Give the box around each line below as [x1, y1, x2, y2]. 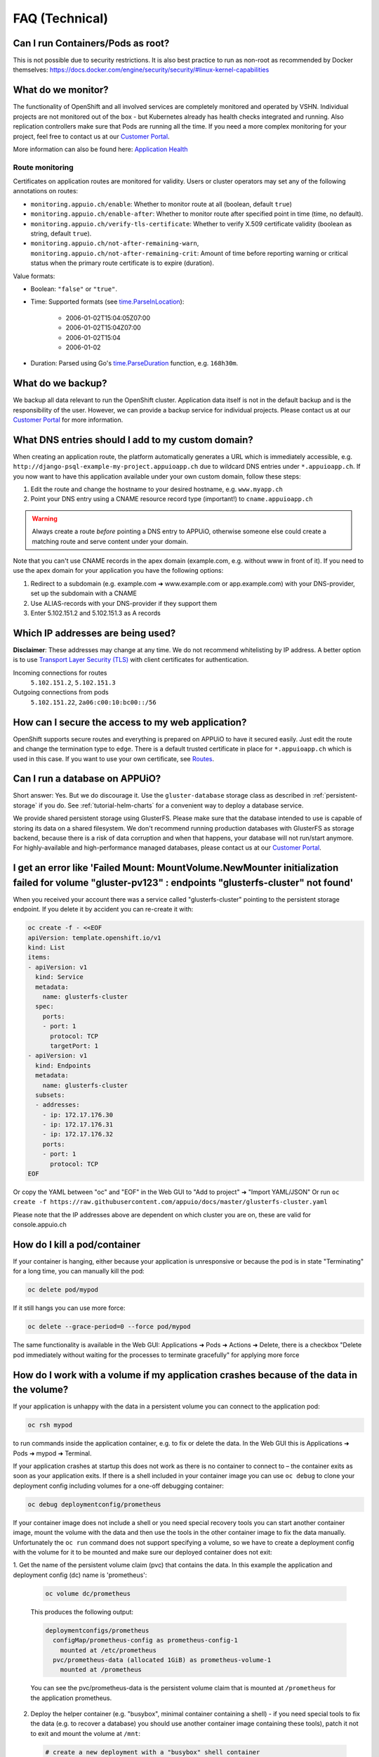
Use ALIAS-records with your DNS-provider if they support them [30, 599, 218, 607]
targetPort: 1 [50, 1042, 98, 1050]
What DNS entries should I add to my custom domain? [13, 434, 254, 446]
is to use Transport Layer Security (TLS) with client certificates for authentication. [13, 656, 249, 664]
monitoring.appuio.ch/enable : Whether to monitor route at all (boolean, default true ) [30, 200, 293, 208]
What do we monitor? [13, 84, 109, 96]
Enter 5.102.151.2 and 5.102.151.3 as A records [30, 609, 161, 617]
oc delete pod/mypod [27, 1286, 98, 1294]
